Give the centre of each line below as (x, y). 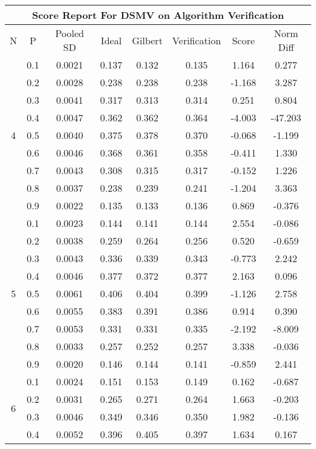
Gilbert (147, 40)
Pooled (70, 33)
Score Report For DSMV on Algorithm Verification (158, 15)
